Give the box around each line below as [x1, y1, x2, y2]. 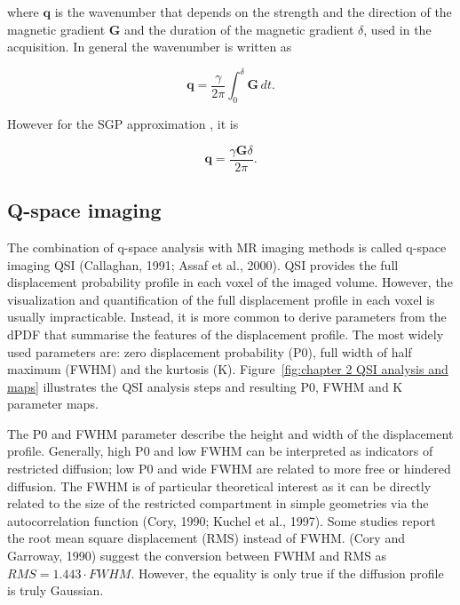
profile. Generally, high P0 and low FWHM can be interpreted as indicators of [7, 442, 433, 460]
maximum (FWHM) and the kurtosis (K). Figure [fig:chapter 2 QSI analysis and [7, 360, 448, 378]
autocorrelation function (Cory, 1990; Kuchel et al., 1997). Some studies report [7, 511, 436, 529]
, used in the [363, 20, 432, 38]
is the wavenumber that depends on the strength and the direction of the [54, 3, 452, 20]
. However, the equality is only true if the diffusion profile [131, 563, 444, 582]
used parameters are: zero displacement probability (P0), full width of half [7, 342, 412, 361]
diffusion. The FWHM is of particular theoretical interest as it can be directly [7, 476, 432, 495]
